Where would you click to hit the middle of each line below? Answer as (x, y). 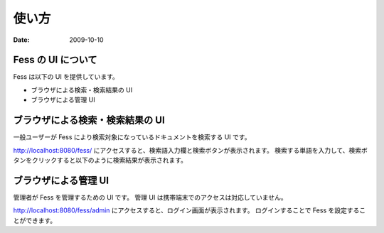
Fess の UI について (55, 60)
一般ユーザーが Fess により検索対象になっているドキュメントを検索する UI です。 (132, 137)
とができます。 (35, 220)
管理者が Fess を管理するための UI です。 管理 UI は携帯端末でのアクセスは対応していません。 (150, 197)
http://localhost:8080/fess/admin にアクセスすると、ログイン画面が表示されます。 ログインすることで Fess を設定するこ (190, 210)
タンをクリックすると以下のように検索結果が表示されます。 (100, 160)
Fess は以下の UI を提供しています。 (66, 77)
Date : (21, 40)
